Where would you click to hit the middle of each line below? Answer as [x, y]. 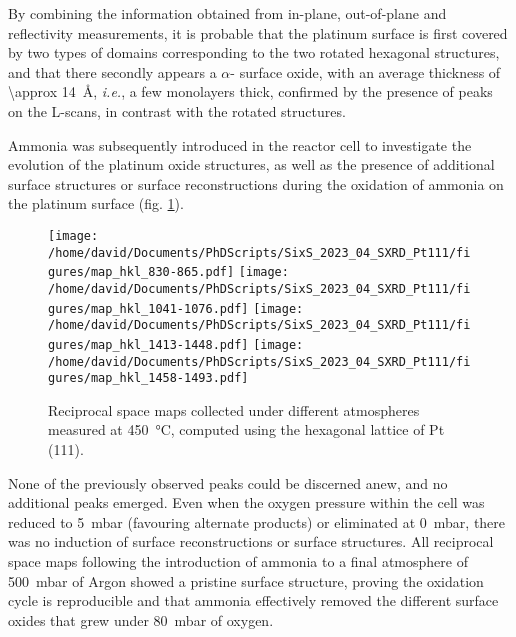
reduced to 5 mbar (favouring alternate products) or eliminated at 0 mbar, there [257, 521]
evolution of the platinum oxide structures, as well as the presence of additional [251, 164]
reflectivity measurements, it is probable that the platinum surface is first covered [258, 32]
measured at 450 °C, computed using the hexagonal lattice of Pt [246, 429]
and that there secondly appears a [112, 71]
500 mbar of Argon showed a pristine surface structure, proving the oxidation [246, 580]
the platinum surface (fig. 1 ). [96, 203]
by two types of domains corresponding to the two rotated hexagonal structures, [254, 52]
